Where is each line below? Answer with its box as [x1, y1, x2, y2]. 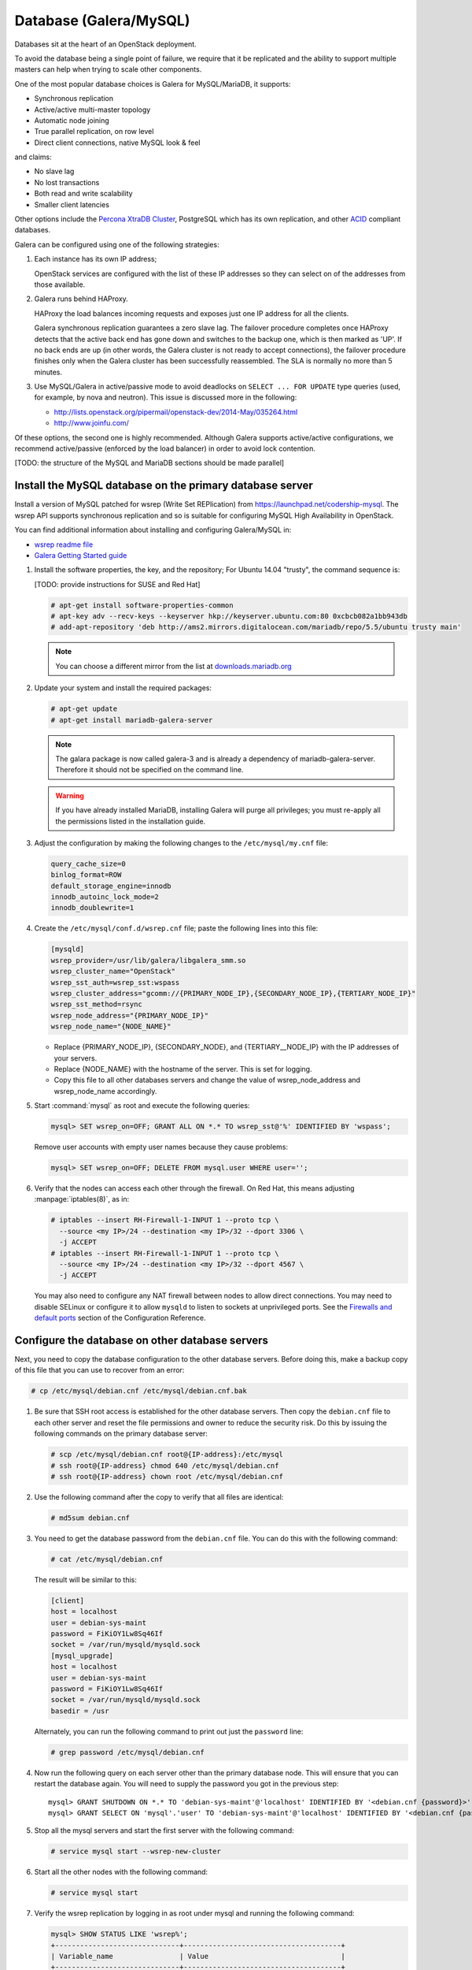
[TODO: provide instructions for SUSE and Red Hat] [34, 579, 201, 589]
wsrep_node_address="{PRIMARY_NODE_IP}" [50, 1011, 208, 1020]
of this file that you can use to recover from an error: [14, 1366, 185, 1375]
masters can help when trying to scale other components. [14, 65, 202, 74]
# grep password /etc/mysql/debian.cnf [50, 1748, 205, 1756]
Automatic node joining [34, 115, 109, 125]
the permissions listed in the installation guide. [55, 816, 206, 826]
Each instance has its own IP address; [34, 255, 157, 264]
